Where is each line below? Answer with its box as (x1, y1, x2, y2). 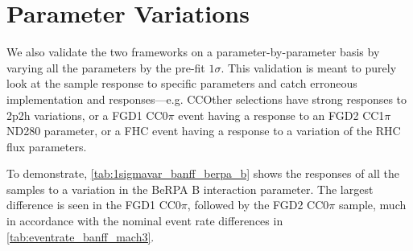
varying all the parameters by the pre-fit (6, 59, 205, 76)
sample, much (338, 196, 407, 213)
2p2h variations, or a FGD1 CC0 (6, 106, 168, 123)
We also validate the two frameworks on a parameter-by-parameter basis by (6, 43, 380, 60)
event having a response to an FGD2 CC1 (178, 106, 385, 123)
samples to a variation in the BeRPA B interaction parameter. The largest (6, 180, 374, 197)
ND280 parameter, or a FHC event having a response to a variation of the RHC (6, 122, 401, 139)
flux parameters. (6, 138, 87, 154)
